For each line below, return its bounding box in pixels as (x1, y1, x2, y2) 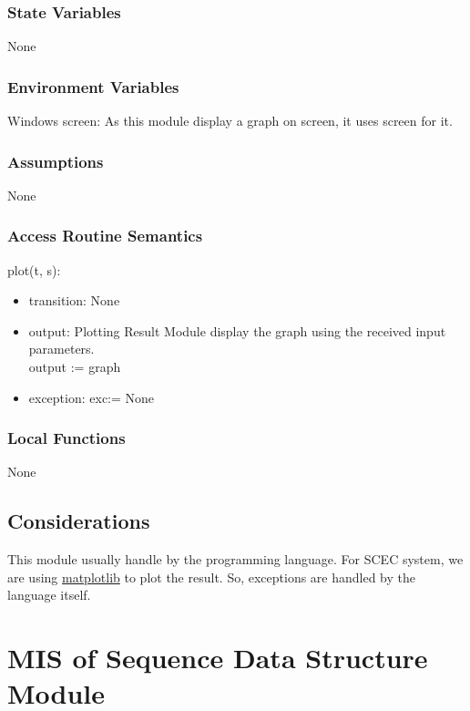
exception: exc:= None (28, 387, 155, 407)
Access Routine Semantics (7, 224, 203, 247)
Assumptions (7, 149, 104, 172)
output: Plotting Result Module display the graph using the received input (28, 321, 446, 340)
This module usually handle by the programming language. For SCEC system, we (7, 550, 464, 569)
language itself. (7, 585, 91, 604)
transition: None (28, 291, 120, 310)
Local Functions (7, 427, 126, 449)
